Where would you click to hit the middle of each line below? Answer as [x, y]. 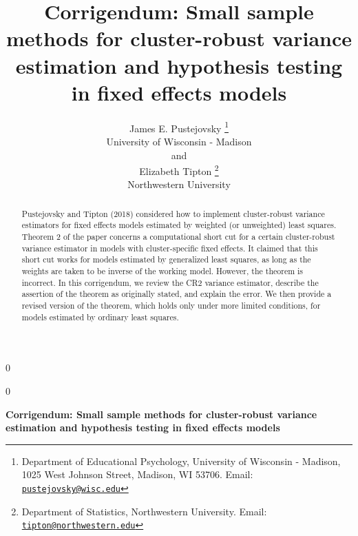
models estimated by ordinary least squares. [100, 317]
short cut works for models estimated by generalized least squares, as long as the [166, 259]
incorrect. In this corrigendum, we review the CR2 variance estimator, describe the [170, 282]
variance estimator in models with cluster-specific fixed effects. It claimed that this [170, 248]
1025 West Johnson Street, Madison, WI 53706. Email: [137, 474]
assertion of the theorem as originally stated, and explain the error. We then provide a [177, 294]
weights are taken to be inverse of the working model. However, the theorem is [162, 271]
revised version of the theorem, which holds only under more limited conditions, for [171, 306]
